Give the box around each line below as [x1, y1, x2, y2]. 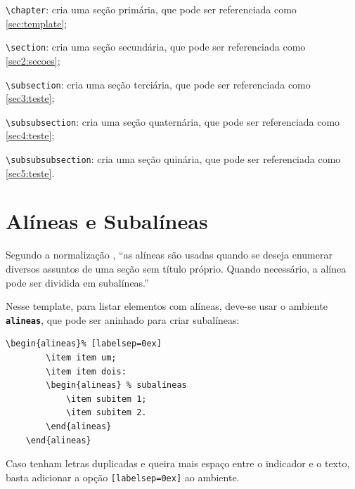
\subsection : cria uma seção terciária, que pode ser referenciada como [6, 77, 311, 91]
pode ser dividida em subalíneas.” [6, 275, 149, 289]
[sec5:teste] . [6, 165, 55, 180]
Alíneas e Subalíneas [6, 207, 208, 235]
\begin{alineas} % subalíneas [46, 380, 187, 391]
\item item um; [46, 353, 117, 363]
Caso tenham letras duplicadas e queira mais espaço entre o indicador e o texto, [6, 456, 350, 471]
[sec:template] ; [6, 15, 67, 30]
